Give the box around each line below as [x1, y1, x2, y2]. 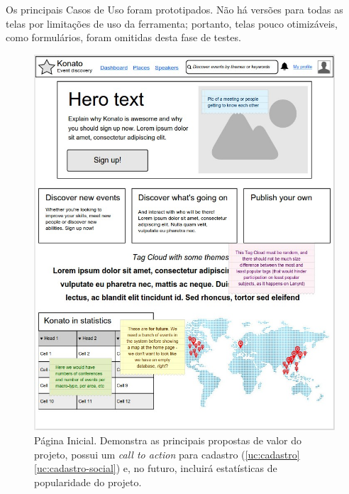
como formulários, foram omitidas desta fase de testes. [6, 30, 241, 45]
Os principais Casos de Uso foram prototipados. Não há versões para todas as [6, 2, 343, 16]
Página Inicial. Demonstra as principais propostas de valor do [34, 433, 302, 448]
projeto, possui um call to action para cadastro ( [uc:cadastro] [34, 446, 300, 461]
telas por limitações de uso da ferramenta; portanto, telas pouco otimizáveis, [6, 16, 338, 31]
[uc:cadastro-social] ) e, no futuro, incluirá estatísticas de [34, 461, 277, 476]
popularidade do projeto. [34, 474, 142, 489]
